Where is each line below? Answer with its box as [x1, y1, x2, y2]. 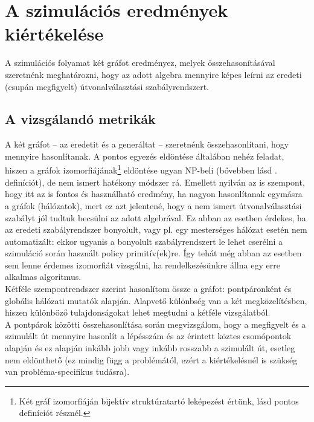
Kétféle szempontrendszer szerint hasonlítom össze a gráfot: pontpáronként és [5, 282, 292, 295]
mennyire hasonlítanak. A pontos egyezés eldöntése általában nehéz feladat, [5, 149, 284, 162]
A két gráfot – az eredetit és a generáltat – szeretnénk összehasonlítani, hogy [5, 138, 289, 151]
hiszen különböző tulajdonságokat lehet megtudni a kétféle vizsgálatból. [5, 306, 271, 319]
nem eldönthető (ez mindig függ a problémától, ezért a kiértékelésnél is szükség [5, 353, 298, 366]
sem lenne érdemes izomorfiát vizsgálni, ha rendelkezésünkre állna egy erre [5, 258, 280, 271]
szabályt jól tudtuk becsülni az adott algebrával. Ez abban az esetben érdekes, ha [5, 211, 306, 224]
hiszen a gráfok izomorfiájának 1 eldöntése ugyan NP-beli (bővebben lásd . [5, 162, 277, 177]
